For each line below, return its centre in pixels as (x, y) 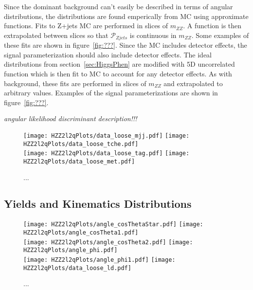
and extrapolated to (193, 83)
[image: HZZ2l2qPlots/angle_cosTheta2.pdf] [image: (108, 242)
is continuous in (153, 35)
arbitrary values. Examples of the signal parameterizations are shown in (111, 93)
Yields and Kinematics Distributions (98, 203)
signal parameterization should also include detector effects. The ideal (108, 54)
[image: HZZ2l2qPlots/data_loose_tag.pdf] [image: (107, 154)
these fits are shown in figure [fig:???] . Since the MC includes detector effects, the (126, 45)
